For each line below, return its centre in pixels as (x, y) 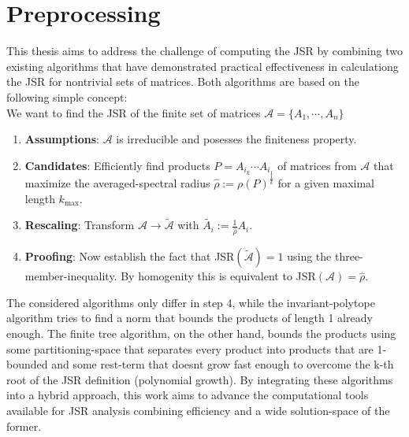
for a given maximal (326, 182)
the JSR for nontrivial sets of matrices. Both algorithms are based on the (183, 81)
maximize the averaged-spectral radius (117, 182)
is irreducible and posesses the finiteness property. (236, 139)
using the (309, 256)
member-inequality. (71, 276)
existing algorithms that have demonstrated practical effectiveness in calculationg (203, 66)
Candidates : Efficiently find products (117, 165)
